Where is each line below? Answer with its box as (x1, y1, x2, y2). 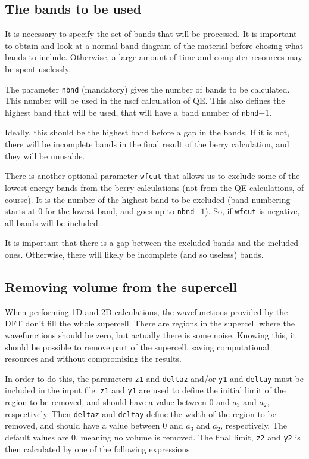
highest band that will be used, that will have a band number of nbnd (5, 106, 259, 118)
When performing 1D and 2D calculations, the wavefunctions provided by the (5, 305, 288, 318)
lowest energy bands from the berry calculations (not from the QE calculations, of (5, 181, 304, 193)
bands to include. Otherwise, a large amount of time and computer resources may (5, 51, 302, 63)
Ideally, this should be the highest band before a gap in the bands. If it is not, (5, 126, 290, 138)
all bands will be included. (5, 216, 101, 229)
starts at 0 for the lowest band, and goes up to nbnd (5, 205, 195, 217)
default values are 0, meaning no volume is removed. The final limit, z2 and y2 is (5, 430, 301, 443)
